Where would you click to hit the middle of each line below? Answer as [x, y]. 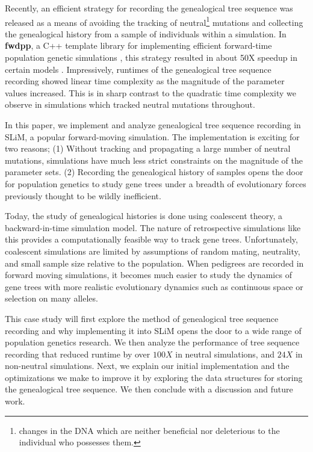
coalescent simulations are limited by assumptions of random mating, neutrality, [153, 251]
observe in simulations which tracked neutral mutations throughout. [130, 104]
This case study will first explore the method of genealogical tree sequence [142, 318]
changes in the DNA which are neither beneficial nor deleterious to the [149, 430]
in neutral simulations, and [225, 354]
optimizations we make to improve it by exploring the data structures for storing [154, 377]
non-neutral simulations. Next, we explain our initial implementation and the [147, 366]
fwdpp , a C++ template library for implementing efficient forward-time [138, 45]
